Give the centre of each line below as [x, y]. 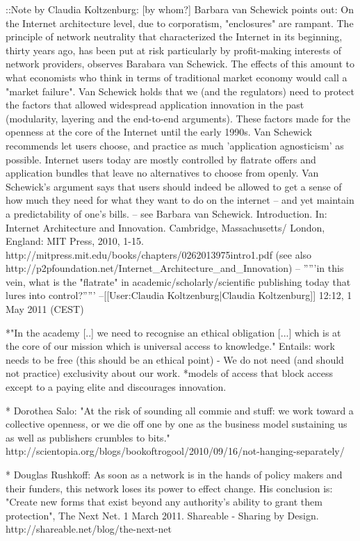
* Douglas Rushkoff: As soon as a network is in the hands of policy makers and [174, 474]
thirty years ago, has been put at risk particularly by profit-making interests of [173, 50]
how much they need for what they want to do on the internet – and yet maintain [180, 200]
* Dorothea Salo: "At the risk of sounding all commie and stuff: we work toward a [180, 410]
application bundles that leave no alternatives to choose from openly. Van [162, 173]
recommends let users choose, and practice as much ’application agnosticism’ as [175, 145]
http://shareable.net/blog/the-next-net [89, 529]
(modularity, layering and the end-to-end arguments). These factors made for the [178, 118]
